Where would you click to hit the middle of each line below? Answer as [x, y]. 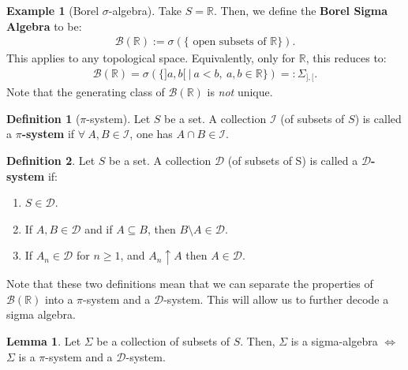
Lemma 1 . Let [44, 340]
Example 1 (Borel [53, 10]
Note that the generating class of [86, 92]
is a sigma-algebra [334, 340]
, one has [151, 134]
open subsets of [230, 42]
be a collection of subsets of [163, 340]
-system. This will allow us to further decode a [276, 299]
